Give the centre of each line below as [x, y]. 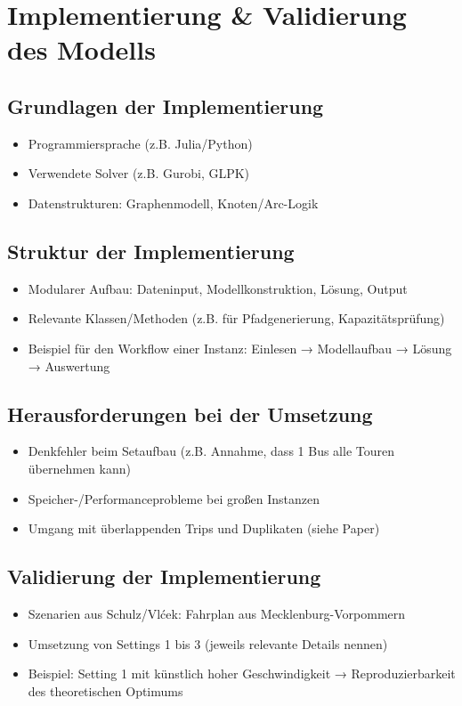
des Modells [81, 49]
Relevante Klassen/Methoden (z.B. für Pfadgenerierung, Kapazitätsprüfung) [236, 318]
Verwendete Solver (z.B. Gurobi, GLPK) [139, 173]
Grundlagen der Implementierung [166, 105]
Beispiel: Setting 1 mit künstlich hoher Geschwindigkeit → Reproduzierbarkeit [242, 674]
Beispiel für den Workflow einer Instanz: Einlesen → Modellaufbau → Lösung [240, 348]
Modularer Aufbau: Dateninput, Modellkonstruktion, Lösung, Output [218, 288]
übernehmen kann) [79, 468]
